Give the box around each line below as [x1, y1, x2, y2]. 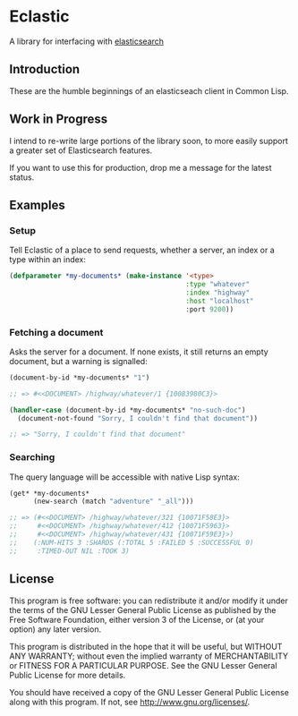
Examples [9, 197, 65, 212]
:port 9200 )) [184, 304, 234, 314]
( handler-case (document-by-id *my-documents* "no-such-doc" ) [9, 405, 246, 414]
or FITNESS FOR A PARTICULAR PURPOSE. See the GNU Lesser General [9, 660, 277, 670]
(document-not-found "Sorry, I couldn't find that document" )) [17, 413, 258, 422]
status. [9, 172, 35, 183]
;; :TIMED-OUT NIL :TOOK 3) [9, 546, 130, 556]
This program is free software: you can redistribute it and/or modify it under [9, 595, 288, 606]
